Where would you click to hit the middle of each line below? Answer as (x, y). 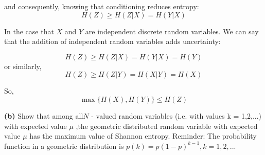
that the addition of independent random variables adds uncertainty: (112, 41)
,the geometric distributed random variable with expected (167, 126)
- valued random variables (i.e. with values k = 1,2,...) (176, 115)
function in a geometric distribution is (64, 146)
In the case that (29, 31)
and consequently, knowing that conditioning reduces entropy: (102, 6)
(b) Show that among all (44, 115)
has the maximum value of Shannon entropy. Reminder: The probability (143, 136)
